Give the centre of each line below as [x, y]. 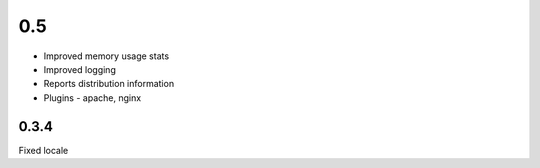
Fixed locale [43, 150]
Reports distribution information [109, 84]
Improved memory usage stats [106, 56]
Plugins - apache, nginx [92, 97]
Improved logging [80, 69]
